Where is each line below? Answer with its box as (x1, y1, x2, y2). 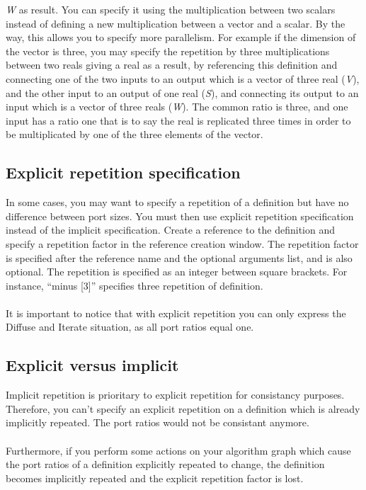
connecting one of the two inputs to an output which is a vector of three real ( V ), (6, 71, 360, 86)
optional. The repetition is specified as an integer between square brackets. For (6, 264, 348, 279)
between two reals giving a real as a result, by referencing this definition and (6, 57, 338, 72)
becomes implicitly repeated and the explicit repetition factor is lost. (6, 470, 304, 485)
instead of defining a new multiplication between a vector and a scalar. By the (6, 16, 345, 30)
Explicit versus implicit (6, 354, 179, 376)
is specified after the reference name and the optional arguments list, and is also (6, 250, 353, 265)
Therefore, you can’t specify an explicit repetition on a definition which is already (6, 401, 360, 416)
